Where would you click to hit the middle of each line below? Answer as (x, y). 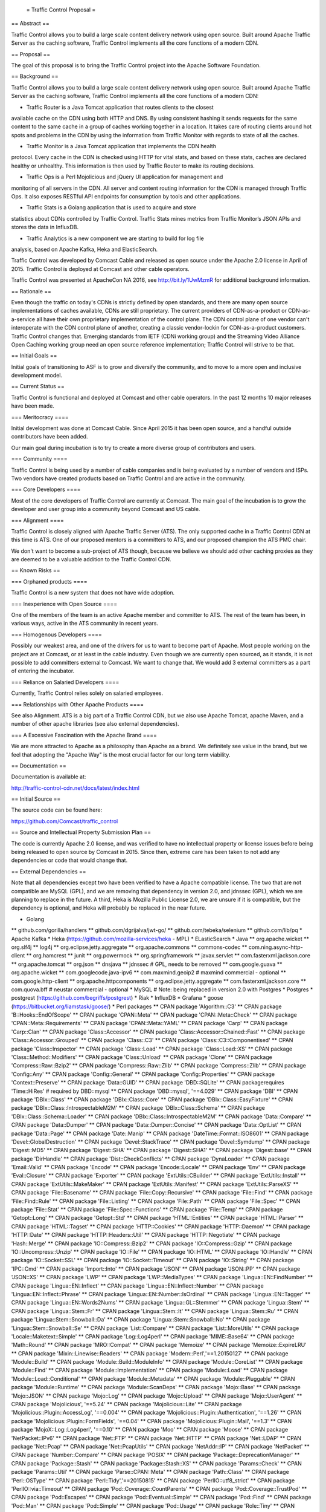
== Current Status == (38, 386)
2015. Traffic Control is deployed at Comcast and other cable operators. (100, 269)
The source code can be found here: (57, 810)
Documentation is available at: (49, 777)
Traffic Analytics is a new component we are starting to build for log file (115, 238)
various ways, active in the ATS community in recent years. (85, 624)
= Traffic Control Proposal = (61, 10)
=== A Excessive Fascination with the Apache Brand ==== (84, 735)
